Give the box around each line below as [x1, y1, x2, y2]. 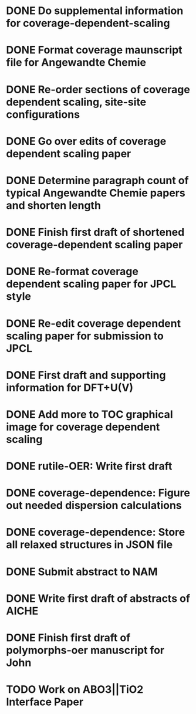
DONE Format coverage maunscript [6, 43, 183, 57]
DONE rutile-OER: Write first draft [6, 459, 173, 473]
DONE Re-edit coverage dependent [6, 317, 181, 330]
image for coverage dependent [6, 420, 160, 434]
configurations [6, 107, 80, 121]
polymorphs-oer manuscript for [6, 644, 165, 657]
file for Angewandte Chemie [6, 56, 147, 69]
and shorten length [6, 198, 102, 212]
